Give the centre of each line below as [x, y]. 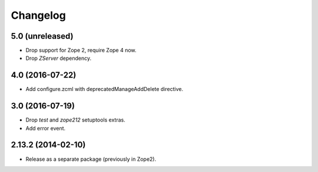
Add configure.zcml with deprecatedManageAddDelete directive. [105, 89]
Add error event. [46, 128]
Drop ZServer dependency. [59, 58]
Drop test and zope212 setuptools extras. [76, 120]
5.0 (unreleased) [42, 36]
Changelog [38, 15]
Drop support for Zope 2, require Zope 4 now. [81, 50]
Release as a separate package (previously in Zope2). [91, 159]
